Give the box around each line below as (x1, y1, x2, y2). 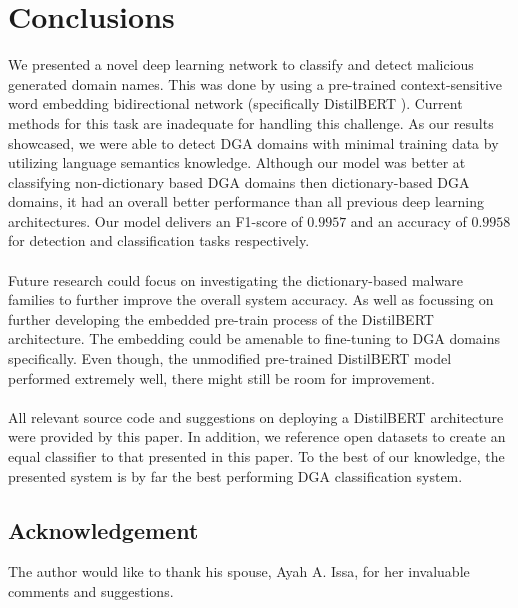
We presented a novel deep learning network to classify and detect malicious (8, 54, 474, 75)
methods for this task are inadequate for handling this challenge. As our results (8, 112, 494, 133)
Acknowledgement (8, 514, 199, 545)
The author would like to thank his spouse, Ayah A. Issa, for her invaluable (8, 561, 470, 582)
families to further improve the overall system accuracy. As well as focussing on (8, 289, 494, 310)
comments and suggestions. (8, 580, 174, 601)
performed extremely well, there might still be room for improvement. (8, 367, 435, 388)
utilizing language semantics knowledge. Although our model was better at (8, 152, 466, 173)
